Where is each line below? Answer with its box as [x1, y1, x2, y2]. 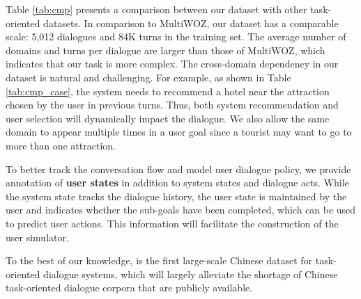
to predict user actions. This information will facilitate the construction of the [6, 216, 339, 230]
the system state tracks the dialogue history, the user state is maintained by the [6, 188, 347, 203]
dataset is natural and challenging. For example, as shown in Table [6, 70, 291, 84]
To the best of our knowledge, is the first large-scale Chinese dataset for [6, 253, 313, 268]
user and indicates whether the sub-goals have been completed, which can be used [6, 202, 356, 217]
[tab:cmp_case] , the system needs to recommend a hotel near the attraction [6, 83, 330, 98]
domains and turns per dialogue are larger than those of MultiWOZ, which [6, 42, 325, 57]
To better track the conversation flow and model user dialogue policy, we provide [6, 161, 351, 176]
